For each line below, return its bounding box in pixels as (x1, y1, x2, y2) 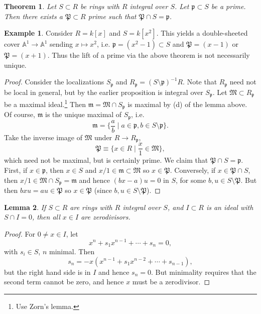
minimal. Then (49, 246, 95, 256)
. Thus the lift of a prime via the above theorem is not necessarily (47, 50, 250, 60)
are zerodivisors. (81, 212, 130, 222)
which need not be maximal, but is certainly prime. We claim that (4, 155, 208, 165)
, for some (176, 174, 206, 185)
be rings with (80, 1, 119, 11)
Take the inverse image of (4, 132, 83, 142)
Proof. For (4, 228, 36, 239)
